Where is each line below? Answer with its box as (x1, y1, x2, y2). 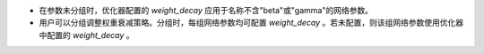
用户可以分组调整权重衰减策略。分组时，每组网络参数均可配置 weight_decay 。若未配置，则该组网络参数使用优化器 (39, 18, 464, 28)
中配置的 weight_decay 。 (39, 29, 134, 40)
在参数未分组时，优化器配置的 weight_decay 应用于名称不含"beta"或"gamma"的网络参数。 (39, 5, 374, 15)
